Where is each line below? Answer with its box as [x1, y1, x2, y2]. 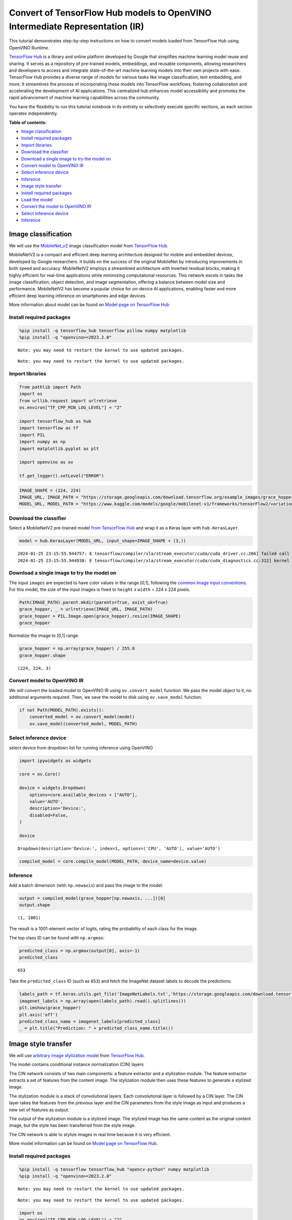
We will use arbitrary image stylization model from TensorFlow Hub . [9, 1052, 145, 1058]
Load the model [21, 197, 53, 203]
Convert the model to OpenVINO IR [21, 203, 91, 209]
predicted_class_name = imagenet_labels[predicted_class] [19, 1019, 161, 1024]
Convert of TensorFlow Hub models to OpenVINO [9, 7, 212, 18]
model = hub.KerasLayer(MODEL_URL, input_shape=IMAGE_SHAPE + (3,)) [19, 538, 186, 544]
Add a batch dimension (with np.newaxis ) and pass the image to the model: [9, 882, 163, 888]
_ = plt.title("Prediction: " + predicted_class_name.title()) [19, 1025, 174, 1031]
